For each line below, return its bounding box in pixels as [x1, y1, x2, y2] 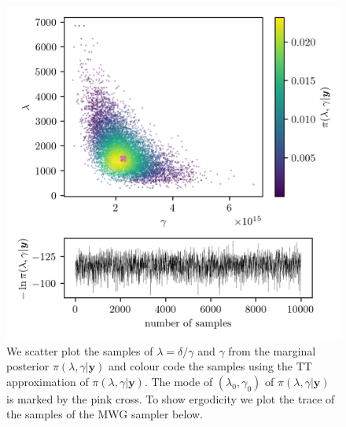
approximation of [6, 373, 89, 389]
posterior [6, 358, 50, 374]
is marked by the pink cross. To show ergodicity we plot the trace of [6, 390, 335, 407]
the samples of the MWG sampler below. [6, 406, 204, 422]
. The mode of [144, 373, 213, 389]
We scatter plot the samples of [6, 342, 153, 359]
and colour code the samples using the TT [109, 358, 312, 374]
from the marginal [228, 342, 316, 359]
